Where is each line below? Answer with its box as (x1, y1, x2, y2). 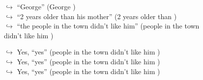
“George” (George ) (17, 1, 76, 11)
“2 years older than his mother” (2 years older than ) (17, 11, 177, 21)
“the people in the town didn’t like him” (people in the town (17, 21, 200, 31)
